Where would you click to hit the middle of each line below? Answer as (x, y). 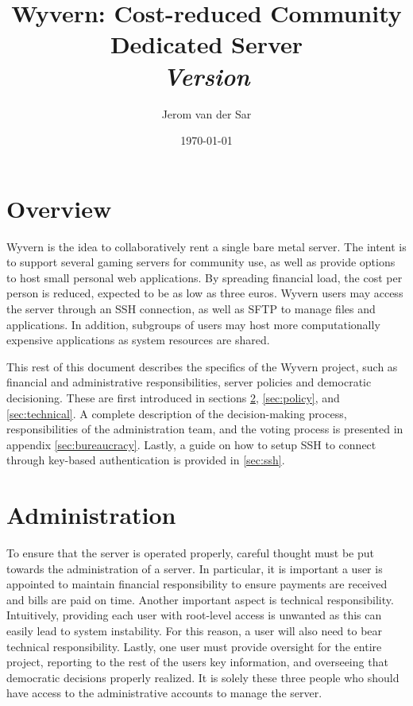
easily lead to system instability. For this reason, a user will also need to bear (195, 631)
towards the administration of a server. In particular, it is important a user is (195, 568)
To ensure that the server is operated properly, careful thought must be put (190, 553)
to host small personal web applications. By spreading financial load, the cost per (205, 277)
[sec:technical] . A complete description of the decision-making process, (177, 413)
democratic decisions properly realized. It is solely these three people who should (203, 677)
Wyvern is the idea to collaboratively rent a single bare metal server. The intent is (206, 246)
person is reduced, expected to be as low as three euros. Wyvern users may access (205, 293)
